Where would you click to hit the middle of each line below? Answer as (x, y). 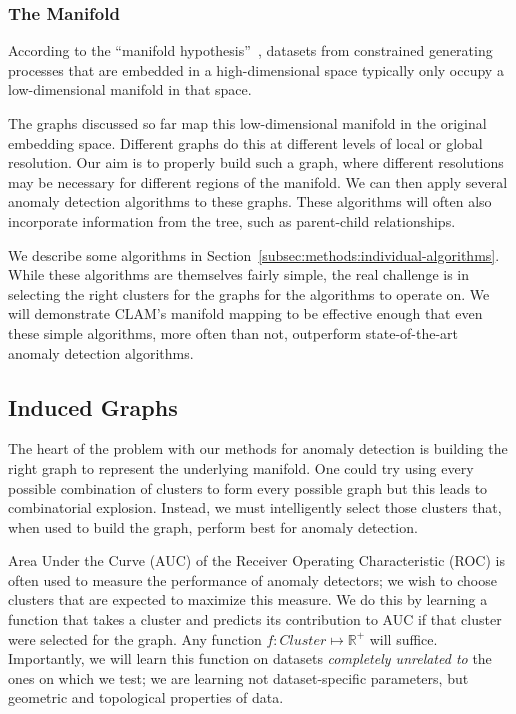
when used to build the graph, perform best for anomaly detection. (213, 526)
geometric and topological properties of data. (146, 697)
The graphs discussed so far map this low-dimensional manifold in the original (247, 123)
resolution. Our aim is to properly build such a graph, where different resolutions (256, 162)
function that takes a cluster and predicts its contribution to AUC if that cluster (255, 619)
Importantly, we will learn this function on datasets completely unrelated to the (250, 658)
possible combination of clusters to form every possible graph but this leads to (248, 487)
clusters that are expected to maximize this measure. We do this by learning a (248, 599)
